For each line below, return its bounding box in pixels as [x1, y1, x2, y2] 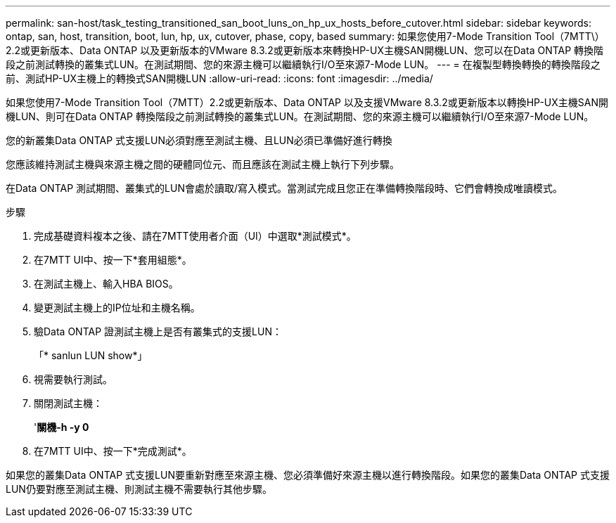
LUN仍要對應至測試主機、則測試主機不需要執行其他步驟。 [6, 483, 272, 495]
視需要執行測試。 [34, 373, 113, 385]
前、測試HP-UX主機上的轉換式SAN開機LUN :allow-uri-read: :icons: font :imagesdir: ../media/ [6, 72, 433, 84]
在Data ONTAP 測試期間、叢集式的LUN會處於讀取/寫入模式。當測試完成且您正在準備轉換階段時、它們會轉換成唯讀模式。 [6, 182, 563, 194]
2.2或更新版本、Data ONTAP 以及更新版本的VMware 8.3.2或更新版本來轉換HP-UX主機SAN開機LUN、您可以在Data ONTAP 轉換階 [6, 44, 604, 56]
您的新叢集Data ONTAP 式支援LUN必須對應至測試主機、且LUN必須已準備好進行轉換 [6, 134, 392, 146]
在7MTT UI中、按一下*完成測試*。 [34, 445, 192, 457]
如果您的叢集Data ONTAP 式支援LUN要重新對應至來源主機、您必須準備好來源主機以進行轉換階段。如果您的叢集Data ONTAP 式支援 [6, 469, 610, 481]
